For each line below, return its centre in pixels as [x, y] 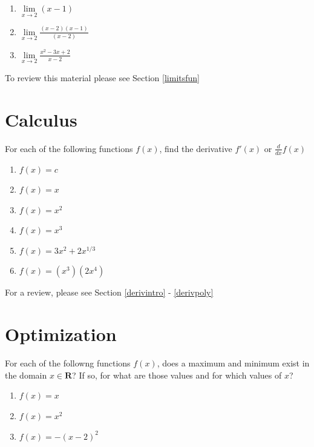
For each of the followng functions [68, 363]
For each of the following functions [69, 148]
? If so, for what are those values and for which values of [177, 375]
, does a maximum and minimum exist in [233, 363]
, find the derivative [196, 148]
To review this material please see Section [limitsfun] [102, 77]
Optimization [61, 334]
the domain [26, 375]
